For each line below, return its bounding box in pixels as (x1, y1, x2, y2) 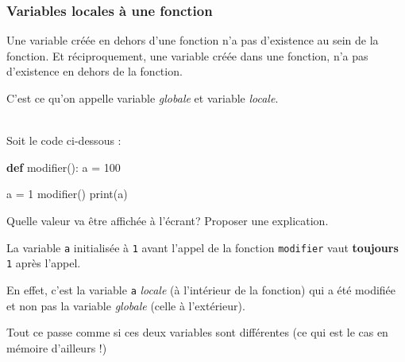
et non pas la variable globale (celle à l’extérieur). (6, 297, 245, 313)
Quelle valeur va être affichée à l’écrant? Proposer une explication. (6, 212, 329, 228)
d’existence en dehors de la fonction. (6, 63, 183, 80)
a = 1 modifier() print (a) (6, 185, 128, 202)
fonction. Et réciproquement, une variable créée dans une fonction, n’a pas (6, 47, 368, 64)
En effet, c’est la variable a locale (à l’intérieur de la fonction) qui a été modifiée (6, 281, 396, 298)
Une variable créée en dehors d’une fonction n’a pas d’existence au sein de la (6, 32, 379, 49)
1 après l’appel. (6, 255, 81, 271)
